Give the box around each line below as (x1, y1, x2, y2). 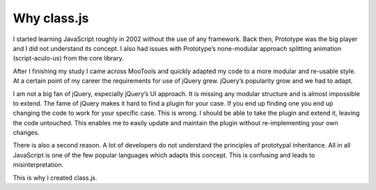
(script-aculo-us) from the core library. (13, 54, 125, 63)
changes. (13, 129, 40, 137)
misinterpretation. (13, 161, 64, 169)
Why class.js (13, 10, 89, 26)
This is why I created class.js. (13, 173, 97, 182)
